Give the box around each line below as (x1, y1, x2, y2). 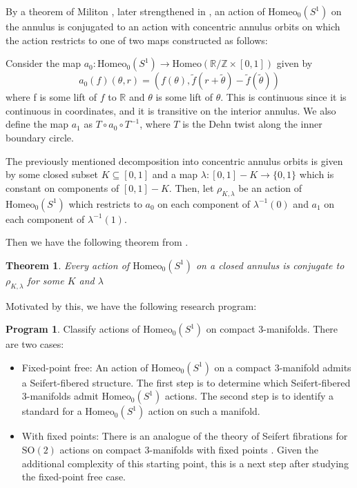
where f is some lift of (6, 90, 97, 104)
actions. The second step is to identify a (164, 389, 334, 403)
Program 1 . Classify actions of (6, 322, 140, 336)
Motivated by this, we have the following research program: (6, 298, 257, 313)
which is (299, 167, 334, 182)
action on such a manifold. (148, 404, 260, 418)
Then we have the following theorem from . (6, 235, 189, 249)
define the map (6, 117, 68, 131)
